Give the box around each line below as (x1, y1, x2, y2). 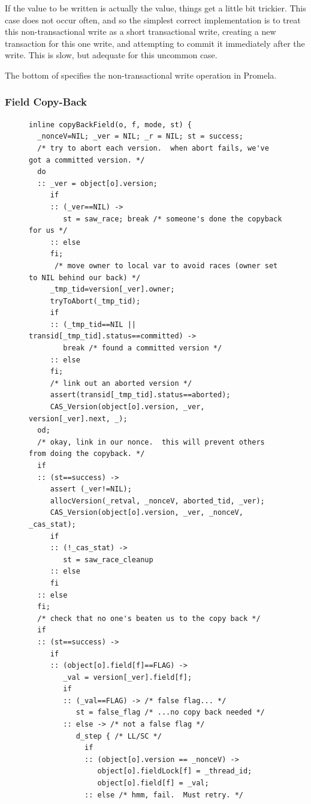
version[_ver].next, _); (29, 414, 128, 423)
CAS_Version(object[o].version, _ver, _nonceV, (50, 508, 243, 517)
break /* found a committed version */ (63, 344, 222, 353)
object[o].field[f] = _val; (97, 779, 209, 788)
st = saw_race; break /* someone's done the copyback (63, 214, 282, 223)
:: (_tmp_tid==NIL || (50, 320, 136, 329)
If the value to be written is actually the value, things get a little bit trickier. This (5, 2, 306, 14)
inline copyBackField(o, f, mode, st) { (29, 120, 192, 129)
